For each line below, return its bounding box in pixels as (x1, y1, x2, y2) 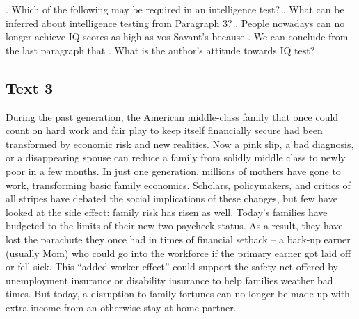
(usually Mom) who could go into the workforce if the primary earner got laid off (6, 245, 351, 260)
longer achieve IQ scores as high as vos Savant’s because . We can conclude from (6, 29, 349, 44)
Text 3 (6, 76, 54, 98)
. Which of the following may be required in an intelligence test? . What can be (6, 2, 344, 16)
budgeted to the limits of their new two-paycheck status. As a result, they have (6, 218, 343, 233)
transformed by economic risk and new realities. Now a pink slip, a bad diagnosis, (6, 136, 354, 151)
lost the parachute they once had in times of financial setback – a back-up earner (6, 231, 351, 246)
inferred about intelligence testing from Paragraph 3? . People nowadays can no (6, 15, 345, 30)
